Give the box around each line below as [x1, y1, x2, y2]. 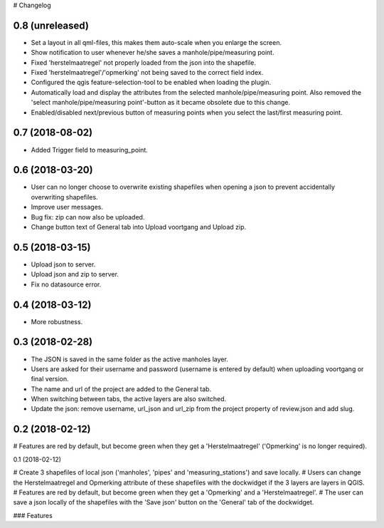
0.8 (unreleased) [13, 19, 89, 31]
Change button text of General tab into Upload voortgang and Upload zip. [31, 223, 247, 232]
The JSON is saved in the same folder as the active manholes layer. [31, 355, 229, 363]
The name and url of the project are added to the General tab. [31, 385, 212, 393]
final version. [31, 375, 69, 383]
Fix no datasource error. [31, 280, 102, 289]
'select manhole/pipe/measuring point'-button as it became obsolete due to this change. [31, 98, 291, 107]
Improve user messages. [31, 203, 103, 212]
